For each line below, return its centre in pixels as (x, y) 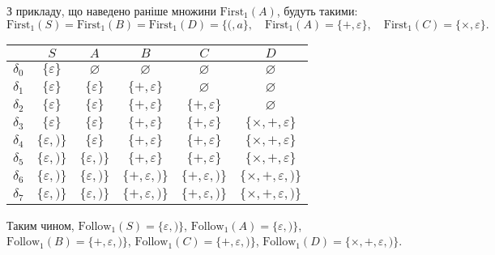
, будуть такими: (317, 11)
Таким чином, (41, 225)
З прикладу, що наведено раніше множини (111, 11)
